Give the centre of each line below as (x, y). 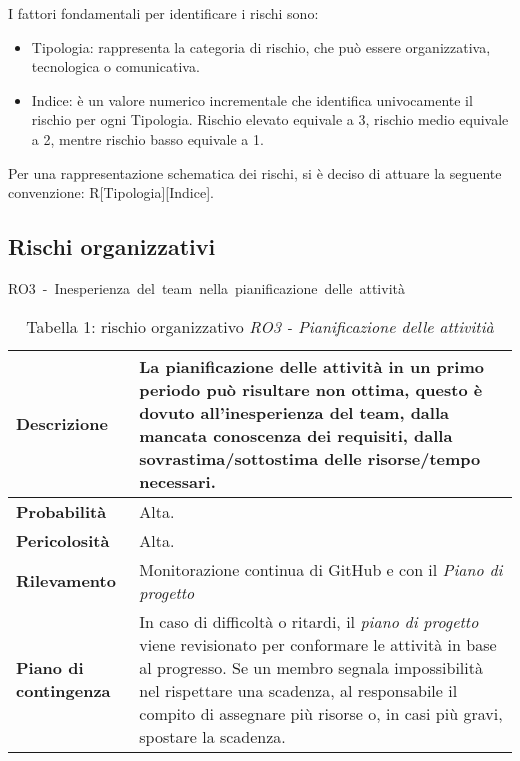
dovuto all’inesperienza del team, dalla (294, 412)
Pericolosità (63, 540)
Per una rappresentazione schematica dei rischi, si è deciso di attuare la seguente (255, 172)
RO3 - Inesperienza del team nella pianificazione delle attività (206, 287)
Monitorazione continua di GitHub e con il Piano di (321, 569)
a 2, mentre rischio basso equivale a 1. (147, 138)
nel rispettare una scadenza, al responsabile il (298, 690)
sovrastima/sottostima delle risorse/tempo (310, 458)
